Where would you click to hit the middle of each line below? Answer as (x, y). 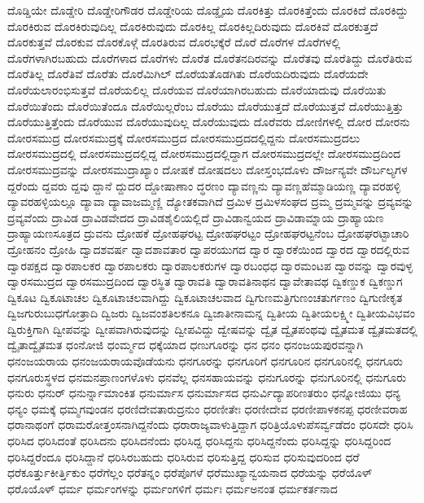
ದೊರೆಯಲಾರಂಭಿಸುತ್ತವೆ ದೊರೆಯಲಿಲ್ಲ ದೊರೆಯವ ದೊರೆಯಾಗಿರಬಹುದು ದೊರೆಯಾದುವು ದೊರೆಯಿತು (197, 89)
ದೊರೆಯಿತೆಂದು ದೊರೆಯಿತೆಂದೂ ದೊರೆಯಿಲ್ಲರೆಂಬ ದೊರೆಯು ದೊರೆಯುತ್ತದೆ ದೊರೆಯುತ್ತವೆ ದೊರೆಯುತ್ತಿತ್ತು (205, 105)
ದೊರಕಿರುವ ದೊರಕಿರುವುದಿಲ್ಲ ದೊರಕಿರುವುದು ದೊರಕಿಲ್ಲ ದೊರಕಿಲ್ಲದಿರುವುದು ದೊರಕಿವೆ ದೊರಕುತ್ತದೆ (193, 26)
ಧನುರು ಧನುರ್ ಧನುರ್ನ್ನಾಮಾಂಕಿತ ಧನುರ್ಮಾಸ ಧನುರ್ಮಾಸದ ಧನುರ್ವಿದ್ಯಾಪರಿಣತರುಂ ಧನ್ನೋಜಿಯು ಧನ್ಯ (204, 393)
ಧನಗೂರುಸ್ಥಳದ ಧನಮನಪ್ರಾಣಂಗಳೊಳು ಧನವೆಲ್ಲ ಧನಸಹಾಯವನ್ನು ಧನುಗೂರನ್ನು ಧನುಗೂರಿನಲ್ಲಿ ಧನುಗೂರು (207, 376)
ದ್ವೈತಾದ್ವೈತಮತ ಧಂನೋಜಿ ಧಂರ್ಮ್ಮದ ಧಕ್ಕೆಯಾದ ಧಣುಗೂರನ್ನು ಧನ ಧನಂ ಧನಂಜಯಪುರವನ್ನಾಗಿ (186, 345)
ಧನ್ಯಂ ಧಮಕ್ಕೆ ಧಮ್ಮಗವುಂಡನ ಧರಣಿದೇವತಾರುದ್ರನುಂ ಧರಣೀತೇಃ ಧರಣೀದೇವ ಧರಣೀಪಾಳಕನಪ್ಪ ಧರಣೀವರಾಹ (208, 408)
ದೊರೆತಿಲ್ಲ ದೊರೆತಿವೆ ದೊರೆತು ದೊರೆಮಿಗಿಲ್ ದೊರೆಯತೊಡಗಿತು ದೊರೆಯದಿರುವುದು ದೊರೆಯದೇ (188, 74)
